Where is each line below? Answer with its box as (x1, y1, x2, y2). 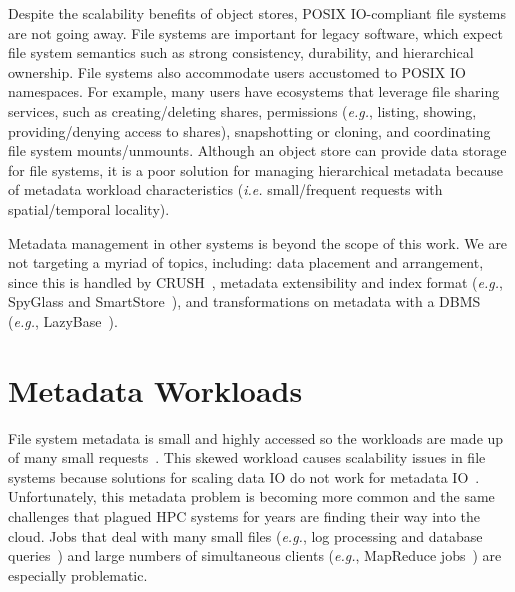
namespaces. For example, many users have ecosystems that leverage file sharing (8, 81, 500, 102)
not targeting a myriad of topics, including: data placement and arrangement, (8, 252, 484, 273)
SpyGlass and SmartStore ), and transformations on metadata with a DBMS (8, 291, 481, 312)
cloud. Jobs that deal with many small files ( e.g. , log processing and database (8, 525, 483, 546)
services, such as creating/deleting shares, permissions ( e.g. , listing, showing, (8, 100, 477, 121)
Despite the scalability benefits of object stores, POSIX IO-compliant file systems (8, 3, 507, 23)
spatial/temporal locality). (8, 198, 170, 219)
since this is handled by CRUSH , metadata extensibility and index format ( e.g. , (8, 271, 503, 292)
